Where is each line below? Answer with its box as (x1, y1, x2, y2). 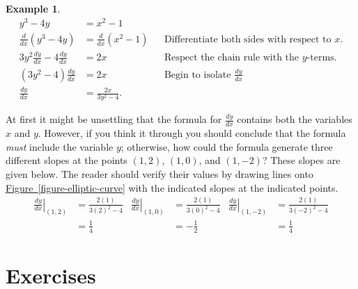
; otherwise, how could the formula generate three (120, 139, 333, 154)
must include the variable (6, 139, 114, 154)
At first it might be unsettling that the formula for (6, 112, 222, 126)
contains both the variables (237, 112, 352, 126)
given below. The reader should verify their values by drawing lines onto (6, 167, 313, 181)
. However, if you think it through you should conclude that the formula (38, 126, 346, 140)
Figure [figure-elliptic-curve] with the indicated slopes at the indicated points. (6, 180, 338, 195)
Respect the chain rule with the (164, 53, 299, 63)
